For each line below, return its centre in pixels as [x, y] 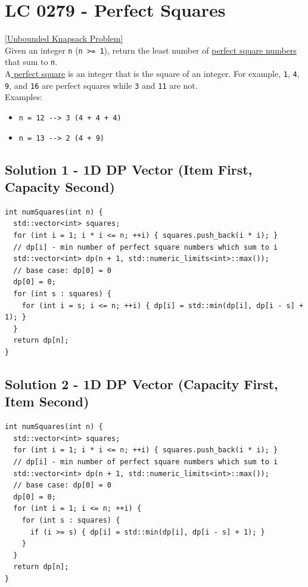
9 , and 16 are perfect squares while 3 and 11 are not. [101, 85]
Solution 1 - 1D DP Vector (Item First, [129, 169]
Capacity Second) [60, 187]
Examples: [24, 97]
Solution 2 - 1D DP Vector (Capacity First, [141, 383]
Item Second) [47, 401]
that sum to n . [31, 62]
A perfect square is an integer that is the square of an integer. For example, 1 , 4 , [152, 74]
